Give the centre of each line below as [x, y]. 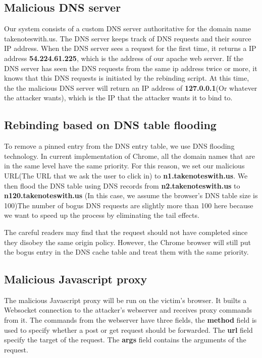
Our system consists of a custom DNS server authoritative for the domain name [127, 28]
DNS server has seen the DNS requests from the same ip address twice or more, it [131, 68]
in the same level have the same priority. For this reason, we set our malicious [124, 166]
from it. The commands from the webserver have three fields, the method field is [130, 320]
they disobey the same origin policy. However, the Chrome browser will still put [127, 242]
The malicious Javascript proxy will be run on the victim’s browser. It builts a [125, 300]
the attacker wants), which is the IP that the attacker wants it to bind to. [118, 98]
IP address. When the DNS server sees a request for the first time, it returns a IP [130, 48]
